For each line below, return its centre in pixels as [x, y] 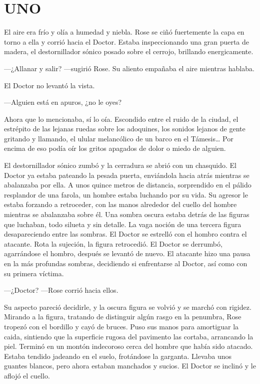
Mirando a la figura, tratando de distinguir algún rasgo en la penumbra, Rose [123, 317]
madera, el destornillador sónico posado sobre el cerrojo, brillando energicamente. [129, 51]
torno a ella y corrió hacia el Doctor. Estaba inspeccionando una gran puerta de [127, 41]
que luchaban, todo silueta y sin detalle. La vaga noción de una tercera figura [123, 224]
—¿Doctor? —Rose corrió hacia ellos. [61, 290]
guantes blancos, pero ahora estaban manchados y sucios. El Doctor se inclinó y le [130, 366]
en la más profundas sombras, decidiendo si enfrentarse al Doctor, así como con [126, 263]
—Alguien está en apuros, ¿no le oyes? [63, 102]
